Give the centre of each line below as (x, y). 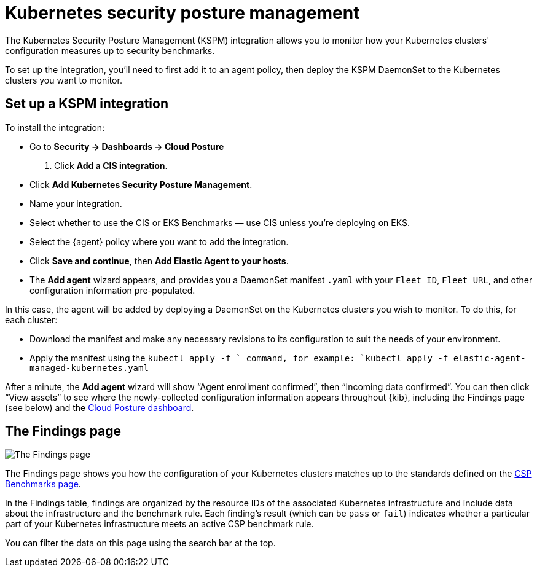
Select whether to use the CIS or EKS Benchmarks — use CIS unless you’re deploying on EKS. (220, 222)
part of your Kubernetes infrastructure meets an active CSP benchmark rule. (159, 524)
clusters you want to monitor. (64, 80)
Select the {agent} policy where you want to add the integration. (159, 241)
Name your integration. (76, 203)
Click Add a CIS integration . (111, 165)
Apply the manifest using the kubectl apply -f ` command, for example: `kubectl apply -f (239, 358)
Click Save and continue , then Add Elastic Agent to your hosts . (159, 261)
